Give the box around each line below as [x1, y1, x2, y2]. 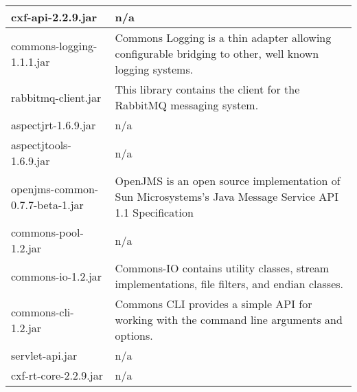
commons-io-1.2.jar [11, 268, 102, 284]
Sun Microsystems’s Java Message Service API [115, 188, 339, 204]
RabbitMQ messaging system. [115, 97, 259, 113]
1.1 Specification [115, 204, 194, 220]
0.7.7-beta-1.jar [11, 196, 84, 213]
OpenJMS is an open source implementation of [115, 173, 341, 188]
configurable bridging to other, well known [115, 45, 319, 61]
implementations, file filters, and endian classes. [115, 276, 344, 292]
